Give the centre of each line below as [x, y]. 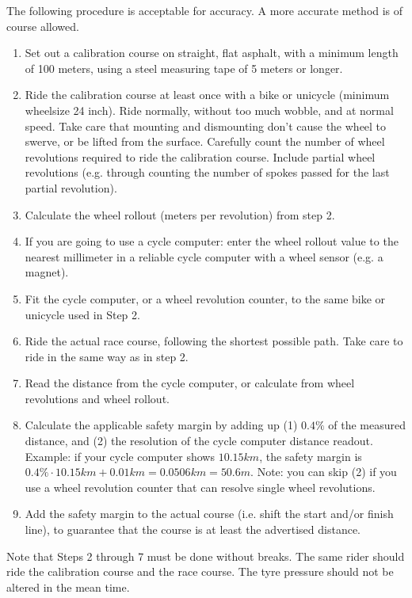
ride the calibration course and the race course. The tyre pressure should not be [200, 571]
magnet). [47, 272]
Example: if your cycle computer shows [120, 456]
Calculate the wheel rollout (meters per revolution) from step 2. [180, 214]
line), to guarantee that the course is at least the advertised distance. [193, 529]
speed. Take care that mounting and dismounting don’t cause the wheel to [206, 126]
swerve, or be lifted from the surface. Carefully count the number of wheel [205, 141]
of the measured [367, 425]
